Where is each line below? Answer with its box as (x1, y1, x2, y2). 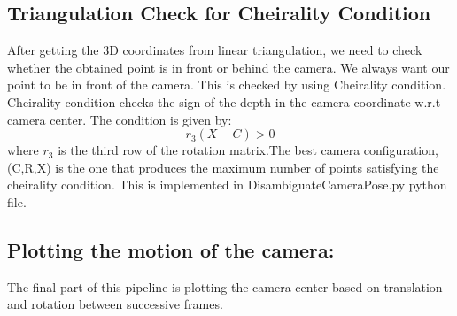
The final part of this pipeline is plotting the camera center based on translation (7, 277, 443, 296)
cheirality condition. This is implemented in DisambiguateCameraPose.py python (7, 175, 447, 194)
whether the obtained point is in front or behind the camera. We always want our (7, 58, 450, 76)
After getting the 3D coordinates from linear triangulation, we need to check (7, 41, 422, 59)
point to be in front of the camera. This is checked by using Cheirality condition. (7, 75, 446, 94)
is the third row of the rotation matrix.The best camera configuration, (58, 141, 438, 159)
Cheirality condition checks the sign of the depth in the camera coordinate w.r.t (7, 92, 441, 111)
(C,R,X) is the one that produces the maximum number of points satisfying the (7, 158, 439, 176)
